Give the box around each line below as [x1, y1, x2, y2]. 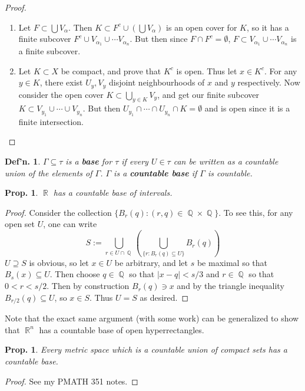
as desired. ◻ [140, 291, 189, 303]
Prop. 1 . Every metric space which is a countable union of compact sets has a [5, 343, 287, 356]
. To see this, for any [218, 206, 293, 218]
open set [5, 218, 35, 230]
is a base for [65, 155, 112, 167]
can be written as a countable [173, 155, 279, 167]
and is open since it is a [204, 102, 290, 114]
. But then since [130, 32, 188, 45]
